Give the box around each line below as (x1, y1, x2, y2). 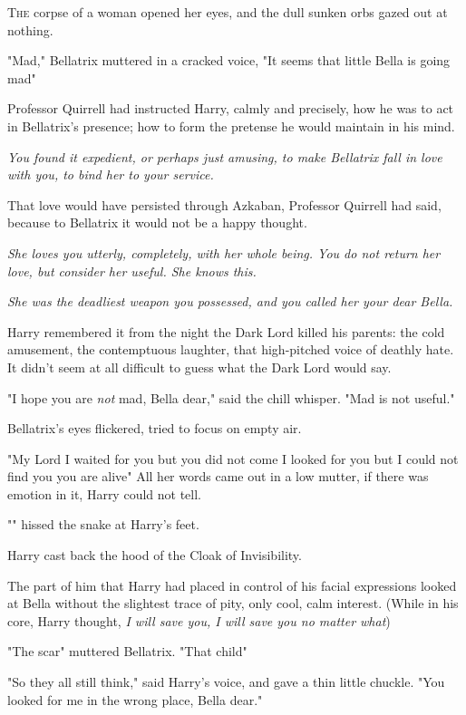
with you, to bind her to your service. (7, 165, 214, 184)
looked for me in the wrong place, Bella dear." (7, 690, 263, 709)
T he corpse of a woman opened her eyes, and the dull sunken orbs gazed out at (7, 3, 448, 21)
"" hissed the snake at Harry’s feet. (7, 515, 199, 534)
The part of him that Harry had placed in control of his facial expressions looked (7, 575, 457, 594)
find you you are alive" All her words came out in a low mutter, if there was (7, 467, 429, 486)
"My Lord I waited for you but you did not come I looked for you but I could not (7, 449, 459, 468)
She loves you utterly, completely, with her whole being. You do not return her (7, 243, 441, 262)
